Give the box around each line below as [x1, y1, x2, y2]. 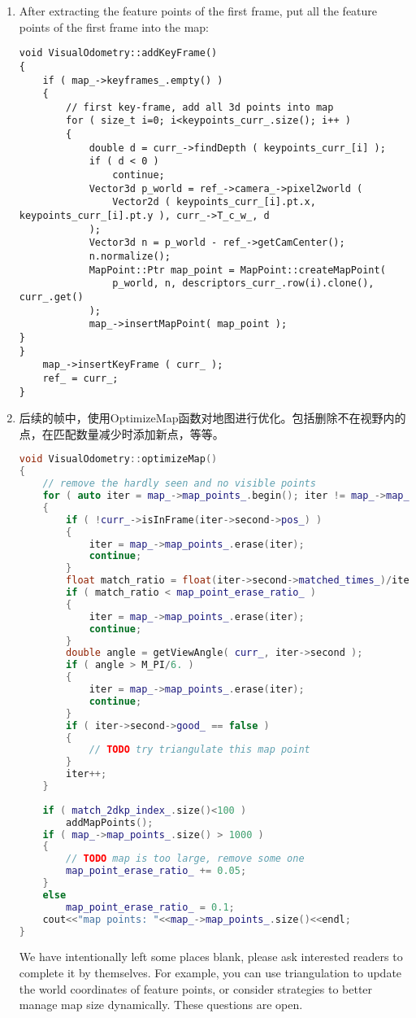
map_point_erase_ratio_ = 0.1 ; [66, 901, 235, 913]
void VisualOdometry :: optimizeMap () [19, 453, 218, 465]
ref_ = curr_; [42, 372, 119, 384]
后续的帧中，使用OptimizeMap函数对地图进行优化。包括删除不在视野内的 [19, 409, 406, 426]
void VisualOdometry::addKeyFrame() [19, 47, 218, 59]
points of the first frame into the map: [19, 18, 209, 35]
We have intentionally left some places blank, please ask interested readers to [19, 948, 403, 965]
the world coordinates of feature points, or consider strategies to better [19, 980, 373, 997]
